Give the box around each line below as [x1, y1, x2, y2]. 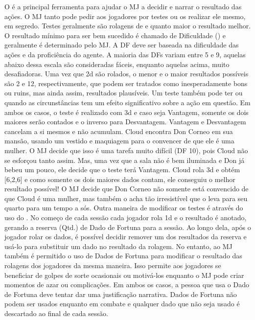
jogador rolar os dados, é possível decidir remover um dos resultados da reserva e [4, 231, 247, 242]
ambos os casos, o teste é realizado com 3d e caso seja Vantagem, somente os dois [4, 107, 249, 117]
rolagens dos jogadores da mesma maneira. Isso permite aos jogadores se [4, 260, 221, 271]
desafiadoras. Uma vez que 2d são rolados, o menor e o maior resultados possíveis [4, 69, 249, 79]
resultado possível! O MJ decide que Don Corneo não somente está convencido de [4, 183, 249, 194]
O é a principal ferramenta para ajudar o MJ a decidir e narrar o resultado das [4, 1, 242, 11]
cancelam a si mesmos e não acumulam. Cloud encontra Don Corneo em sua [4, 126, 233, 136]
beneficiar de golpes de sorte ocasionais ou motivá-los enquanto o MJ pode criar [4, 270, 244, 280]
